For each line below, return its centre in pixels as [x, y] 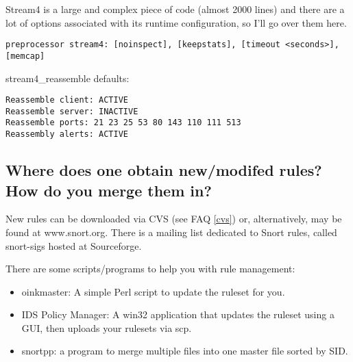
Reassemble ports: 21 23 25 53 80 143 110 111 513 [123, 123]
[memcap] [25, 56]
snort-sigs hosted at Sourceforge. [74, 245]
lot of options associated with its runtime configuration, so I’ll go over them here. [176, 22]
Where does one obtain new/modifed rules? [164, 170]
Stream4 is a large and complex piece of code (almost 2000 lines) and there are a [175, 9]
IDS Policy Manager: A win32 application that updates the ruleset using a [178, 314]
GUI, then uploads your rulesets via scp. [107, 327]
